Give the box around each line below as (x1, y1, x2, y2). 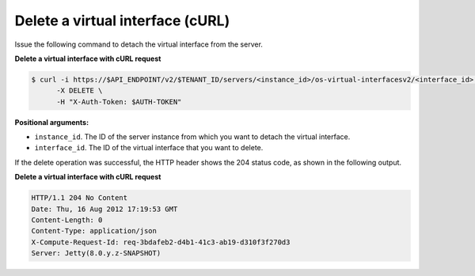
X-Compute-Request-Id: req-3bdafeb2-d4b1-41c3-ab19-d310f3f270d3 (31, 237, 291, 247)
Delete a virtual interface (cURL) (14, 12, 230, 29)
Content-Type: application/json (31, 226, 158, 236)
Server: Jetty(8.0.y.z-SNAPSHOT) (31, 249, 161, 258)
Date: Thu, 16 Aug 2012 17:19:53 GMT (31, 204, 178, 214)
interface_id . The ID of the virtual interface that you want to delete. (34, 143, 264, 153)
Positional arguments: (14, 117, 89, 127)
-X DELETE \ (56, 86, 103, 95)
